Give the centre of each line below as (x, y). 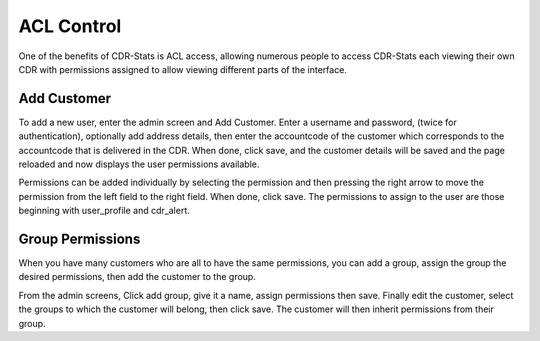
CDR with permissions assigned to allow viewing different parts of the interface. (182, 69)
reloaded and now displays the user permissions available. (139, 164)
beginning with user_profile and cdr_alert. (104, 211)
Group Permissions (79, 239)
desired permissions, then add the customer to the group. (137, 277)
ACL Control (70, 26)
